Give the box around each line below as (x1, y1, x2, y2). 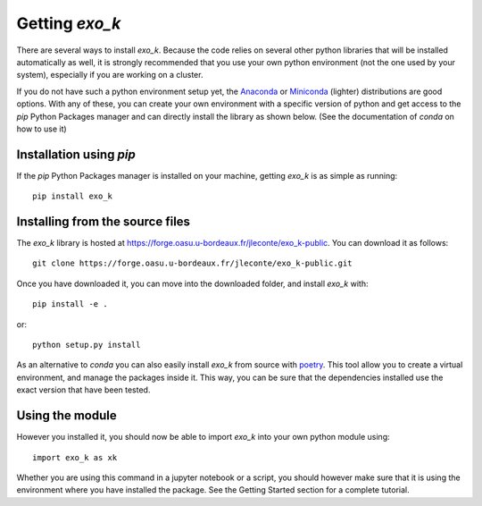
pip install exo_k (32, 191, 113, 201)
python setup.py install (32, 340, 141, 350)
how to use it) (16, 123, 67, 134)
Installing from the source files (16, 215, 191, 229)
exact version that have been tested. (16, 384, 151, 395)
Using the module (16, 408, 117, 424)
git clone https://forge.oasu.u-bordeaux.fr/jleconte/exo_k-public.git (32, 258, 353, 268)
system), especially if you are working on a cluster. (16, 70, 204, 80)
